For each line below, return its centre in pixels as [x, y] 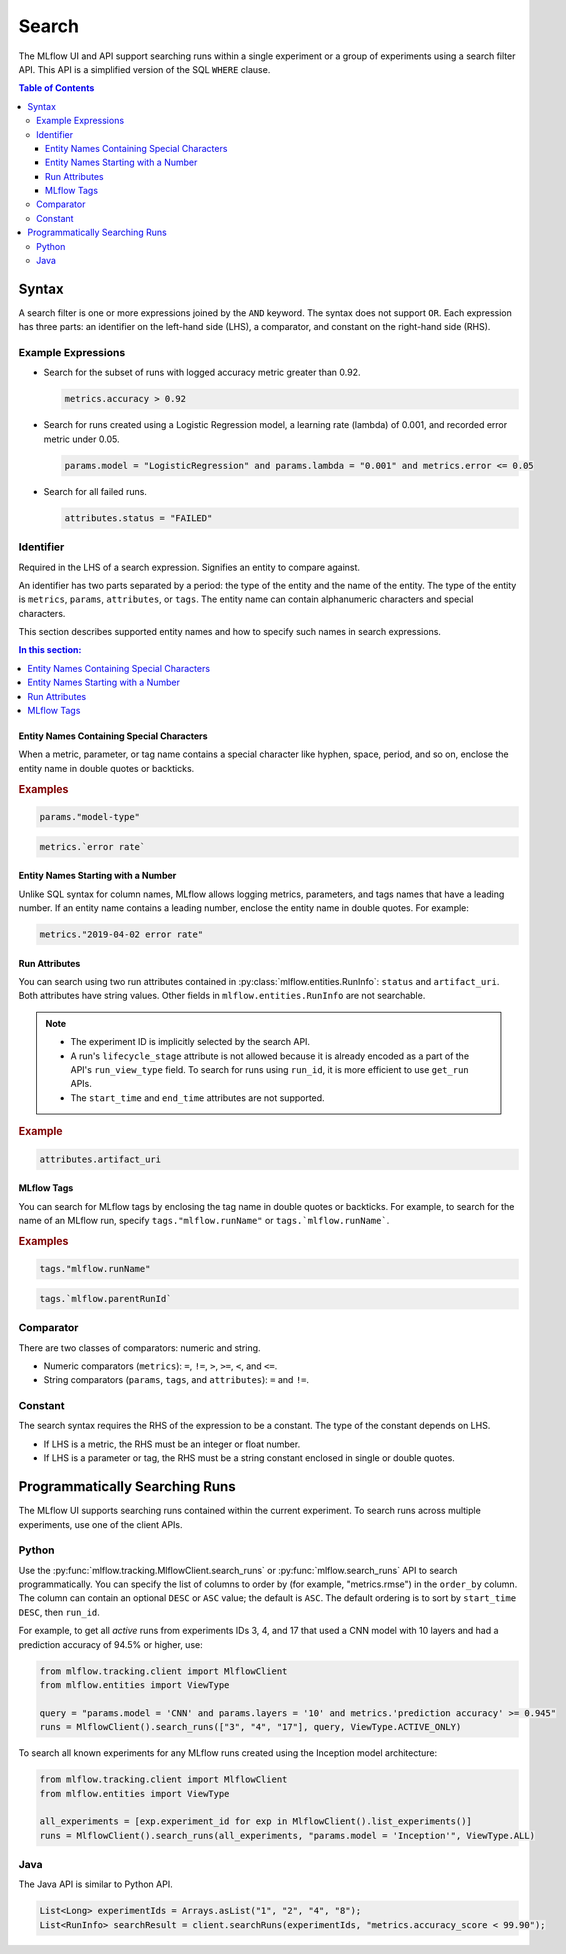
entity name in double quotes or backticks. [106, 768]
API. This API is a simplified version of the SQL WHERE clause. [144, 69]
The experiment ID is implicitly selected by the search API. [190, 1042]
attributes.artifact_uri [100, 1159]
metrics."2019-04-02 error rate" [121, 934]
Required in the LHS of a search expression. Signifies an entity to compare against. [189, 567]
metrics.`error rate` [92, 846]
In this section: [50, 650]
